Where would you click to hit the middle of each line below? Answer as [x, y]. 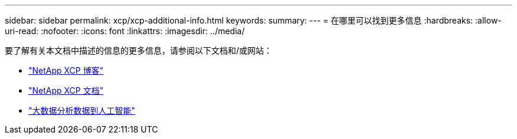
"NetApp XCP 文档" [66, 90]
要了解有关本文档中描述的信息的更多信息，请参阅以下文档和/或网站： [139, 50]
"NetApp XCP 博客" [66, 70]
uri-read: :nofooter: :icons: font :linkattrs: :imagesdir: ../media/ [125, 31]
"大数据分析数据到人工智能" [82, 110]
